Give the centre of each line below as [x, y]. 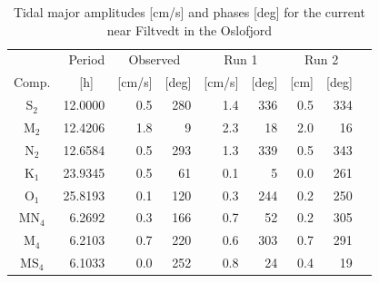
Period [87, 59]
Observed [155, 59]
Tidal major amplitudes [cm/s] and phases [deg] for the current [189, 12]
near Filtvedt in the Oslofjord [189, 29]
